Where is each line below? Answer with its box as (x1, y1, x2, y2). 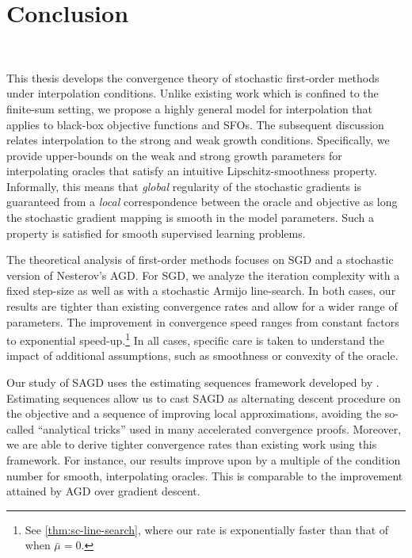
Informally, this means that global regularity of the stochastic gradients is (6, 178, 362, 194)
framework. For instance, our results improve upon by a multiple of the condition (6, 452, 401, 468)
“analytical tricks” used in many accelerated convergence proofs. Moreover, (37, 420, 402, 437)
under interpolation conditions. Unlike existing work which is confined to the (6, 85, 379, 101)
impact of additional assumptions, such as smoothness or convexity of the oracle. (6, 347, 399, 364)
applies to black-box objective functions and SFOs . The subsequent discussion (6, 116, 384, 132)
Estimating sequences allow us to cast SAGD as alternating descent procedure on (6, 389, 401, 406)
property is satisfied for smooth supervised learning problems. (6, 224, 306, 241)
